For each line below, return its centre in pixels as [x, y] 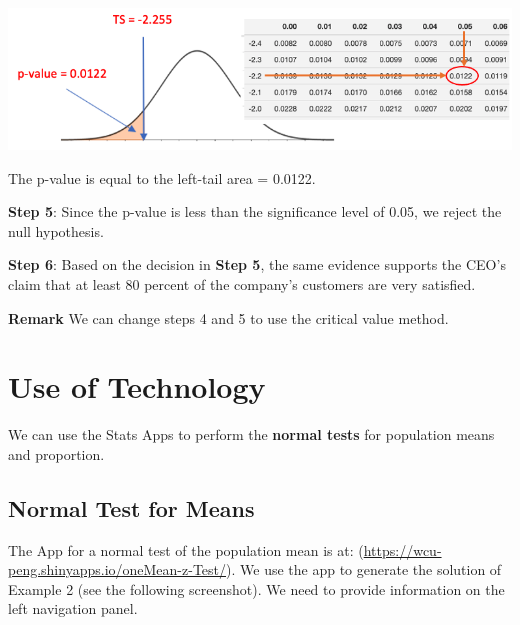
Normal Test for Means [131, 507]
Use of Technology [137, 386]
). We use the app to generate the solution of [364, 569]
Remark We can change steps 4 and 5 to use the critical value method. [228, 317]
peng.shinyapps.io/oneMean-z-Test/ [117, 569]
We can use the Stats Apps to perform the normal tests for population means [251, 434]
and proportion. [56, 453]
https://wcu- [402, 549]
